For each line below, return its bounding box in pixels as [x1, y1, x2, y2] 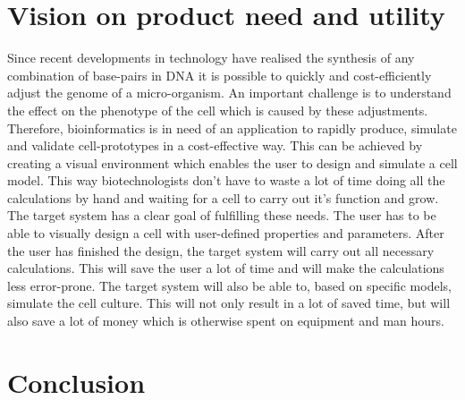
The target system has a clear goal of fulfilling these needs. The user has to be [7, 206, 436, 225]
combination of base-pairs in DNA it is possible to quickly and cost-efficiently [7, 65, 432, 84]
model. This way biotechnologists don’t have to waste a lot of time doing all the [7, 171, 445, 190]
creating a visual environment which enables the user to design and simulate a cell [7, 153, 458, 172]
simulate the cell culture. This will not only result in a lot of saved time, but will [7, 294, 451, 312]
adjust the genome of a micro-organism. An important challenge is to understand [7, 83, 452, 102]
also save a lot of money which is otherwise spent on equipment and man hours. [7, 311, 444, 330]
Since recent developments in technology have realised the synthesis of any [7, 48, 415, 67]
